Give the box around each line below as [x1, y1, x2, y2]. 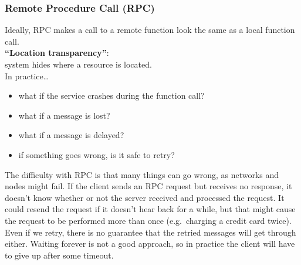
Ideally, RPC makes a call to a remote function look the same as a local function [5, 24, 295, 36]
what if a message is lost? [18, 109, 110, 121]
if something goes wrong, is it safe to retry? [18, 148, 175, 160]
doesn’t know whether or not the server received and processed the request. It [5, 191, 285, 203]
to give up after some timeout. [5, 249, 114, 261]
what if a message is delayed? [18, 129, 124, 141]
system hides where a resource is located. [5, 58, 152, 70]
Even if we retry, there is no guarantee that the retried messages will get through [5, 226, 296, 238]
